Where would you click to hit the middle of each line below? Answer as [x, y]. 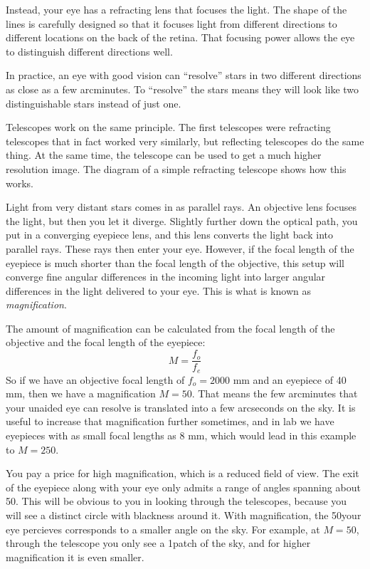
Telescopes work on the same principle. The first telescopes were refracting [168, 127]
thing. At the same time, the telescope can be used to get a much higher [164, 155]
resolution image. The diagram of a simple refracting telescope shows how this [176, 168]
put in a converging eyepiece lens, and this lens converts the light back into [170, 235]
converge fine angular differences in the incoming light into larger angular [166, 277]
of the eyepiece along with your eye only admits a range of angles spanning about [183, 487]
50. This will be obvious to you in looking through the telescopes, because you [176, 501]
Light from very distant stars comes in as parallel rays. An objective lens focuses [181, 207]
